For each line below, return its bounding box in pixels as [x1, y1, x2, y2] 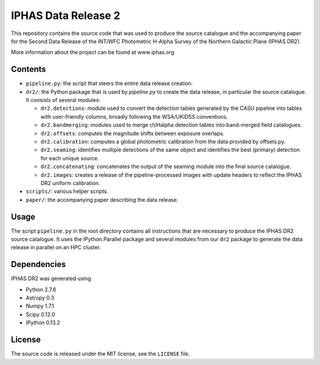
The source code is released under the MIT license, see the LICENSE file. [11, 350, 190, 357]
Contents [11, 64, 46, 74]
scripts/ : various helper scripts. [25, 188, 109, 195]
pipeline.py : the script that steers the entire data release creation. [25, 80, 193, 87]
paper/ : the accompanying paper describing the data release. [25, 196, 179, 203]
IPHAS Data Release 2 [11, 9, 121, 22]
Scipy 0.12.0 [25, 310, 56, 318]
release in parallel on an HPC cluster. [11, 244, 101, 251]
